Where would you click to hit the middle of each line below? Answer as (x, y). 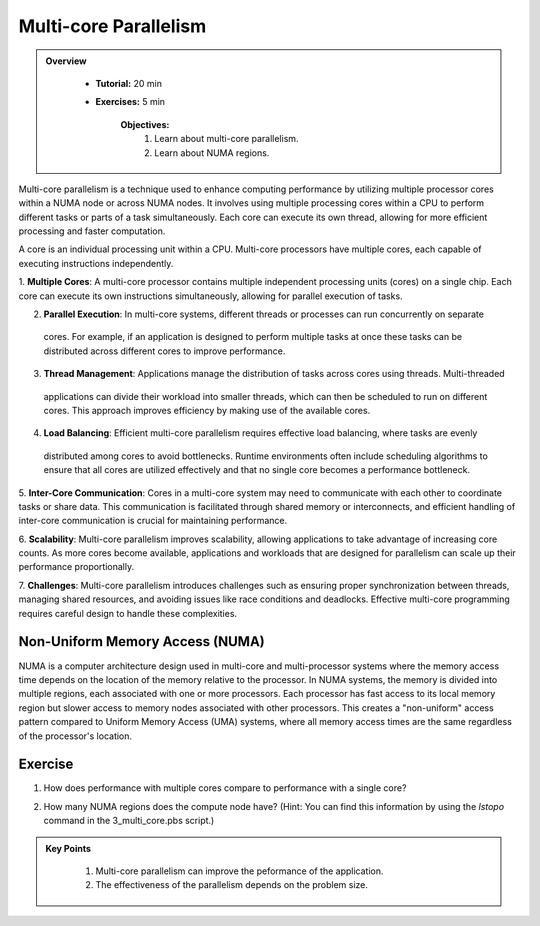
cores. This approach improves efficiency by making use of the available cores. (207, 410)
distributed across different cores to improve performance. (164, 351)
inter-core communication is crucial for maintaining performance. (153, 521)
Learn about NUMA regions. (212, 152)
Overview (66, 61)
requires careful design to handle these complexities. (128, 613)
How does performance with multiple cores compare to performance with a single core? (225, 788)
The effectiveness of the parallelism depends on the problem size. (232, 885)
